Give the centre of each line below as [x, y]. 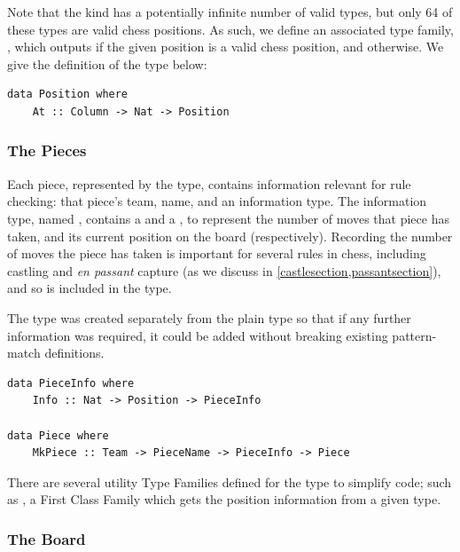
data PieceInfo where [71, 383]
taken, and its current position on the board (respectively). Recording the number [230, 236]
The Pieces [47, 150]
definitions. [74, 353]
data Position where [68, 95]
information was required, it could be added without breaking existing [198, 335]
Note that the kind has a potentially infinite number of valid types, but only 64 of [230, 12]
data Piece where [58, 435]
